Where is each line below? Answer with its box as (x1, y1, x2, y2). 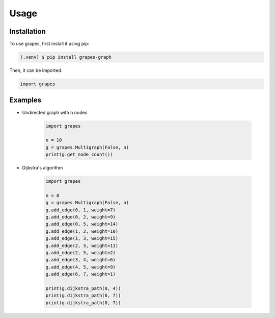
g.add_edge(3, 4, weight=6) (45, 257, 116, 263)
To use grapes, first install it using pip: (9, 41, 90, 47)
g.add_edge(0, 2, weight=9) (45, 214, 116, 219)
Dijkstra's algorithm (22, 165, 63, 171)
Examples (9, 96, 42, 105)
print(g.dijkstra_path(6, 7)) (45, 292, 121, 299)
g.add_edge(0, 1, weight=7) (45, 207, 116, 213)
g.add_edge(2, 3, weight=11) (45, 242, 119, 249)
